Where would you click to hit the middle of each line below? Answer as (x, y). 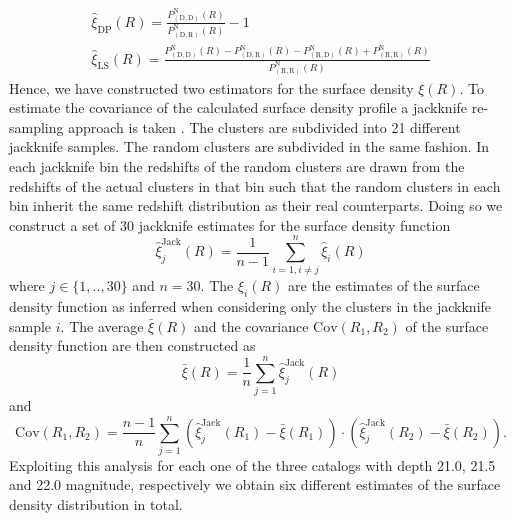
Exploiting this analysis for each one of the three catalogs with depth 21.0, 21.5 (252, 464)
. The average (102, 325)
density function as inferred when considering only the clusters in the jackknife (250, 306)
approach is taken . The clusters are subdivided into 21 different (264, 126)
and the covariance (251, 325)
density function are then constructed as (132, 345)
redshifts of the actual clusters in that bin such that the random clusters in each (255, 185)
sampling (36, 126)
